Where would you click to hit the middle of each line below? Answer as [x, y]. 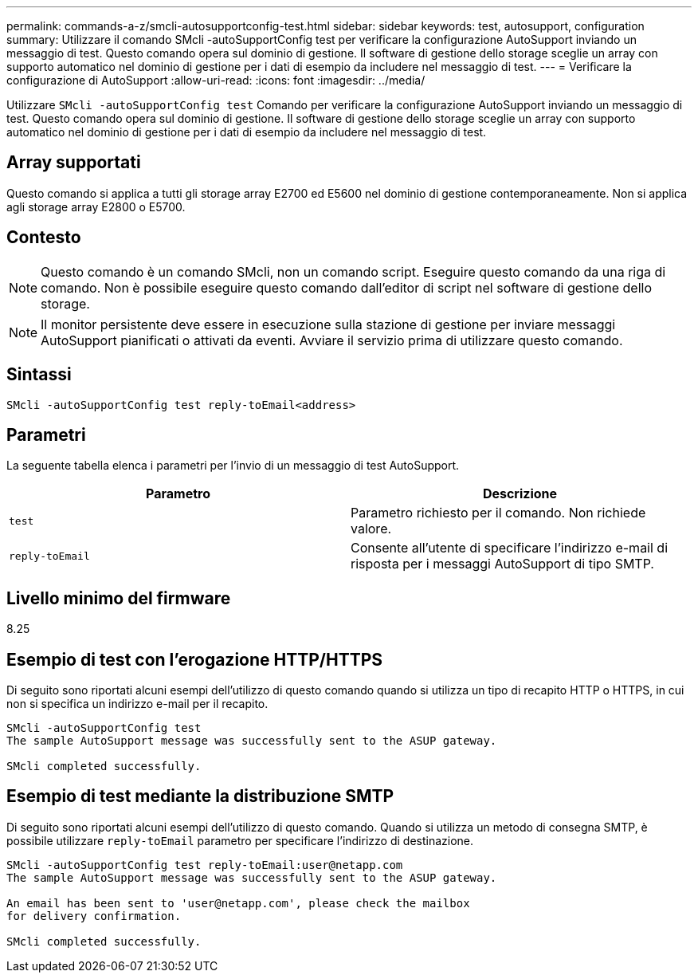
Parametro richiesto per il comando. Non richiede [498, 513]
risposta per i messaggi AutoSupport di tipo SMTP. [502, 564]
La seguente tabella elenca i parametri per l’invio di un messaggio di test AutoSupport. [233, 466]
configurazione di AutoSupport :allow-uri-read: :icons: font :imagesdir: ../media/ [216, 80]
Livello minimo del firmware [119, 598]
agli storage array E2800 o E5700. [96, 206]
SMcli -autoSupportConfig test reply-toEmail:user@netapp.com [205, 865]
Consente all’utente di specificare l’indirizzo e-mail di [510, 548]
